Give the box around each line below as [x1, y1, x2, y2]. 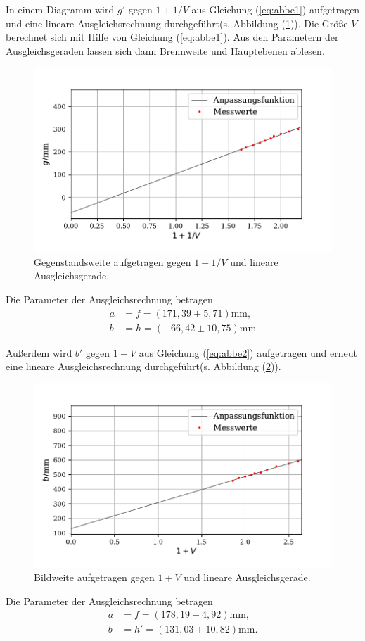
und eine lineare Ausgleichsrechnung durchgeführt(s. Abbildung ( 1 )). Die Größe [6, 15, 348, 30]
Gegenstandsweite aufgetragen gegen [34, 254, 191, 269]
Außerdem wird [6, 345, 72, 360]
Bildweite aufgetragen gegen [34, 570, 155, 585]
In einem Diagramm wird [6, 2, 115, 16]
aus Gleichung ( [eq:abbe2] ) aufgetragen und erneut [139, 345, 357, 360]
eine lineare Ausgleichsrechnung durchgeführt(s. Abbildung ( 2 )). [6, 359, 281, 374]
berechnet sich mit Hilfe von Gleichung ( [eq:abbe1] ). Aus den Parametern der [6, 30, 339, 44]
